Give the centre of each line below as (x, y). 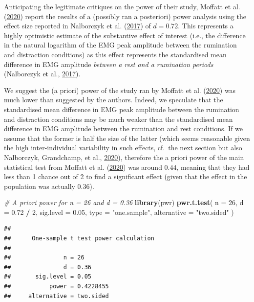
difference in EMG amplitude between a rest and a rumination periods (109, 64)
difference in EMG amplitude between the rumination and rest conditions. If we (124, 128)
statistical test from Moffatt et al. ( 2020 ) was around (83, 167)
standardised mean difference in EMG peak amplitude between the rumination (122, 109)
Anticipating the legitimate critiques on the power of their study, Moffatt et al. (122, 6)
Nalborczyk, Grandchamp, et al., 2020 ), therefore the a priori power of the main (124, 157)
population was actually (40, 186)
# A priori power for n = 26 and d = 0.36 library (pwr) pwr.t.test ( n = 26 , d (124, 202)
